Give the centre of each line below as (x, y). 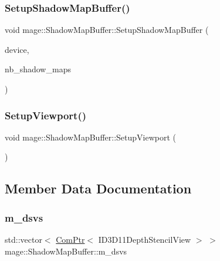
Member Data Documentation (98, 188)
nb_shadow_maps (38, 69)
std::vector (23, 239)
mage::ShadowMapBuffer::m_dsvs (66, 251)
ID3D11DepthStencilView (145, 239)
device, (17, 49)
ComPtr (70, 239)
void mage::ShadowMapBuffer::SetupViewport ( (90, 137)
